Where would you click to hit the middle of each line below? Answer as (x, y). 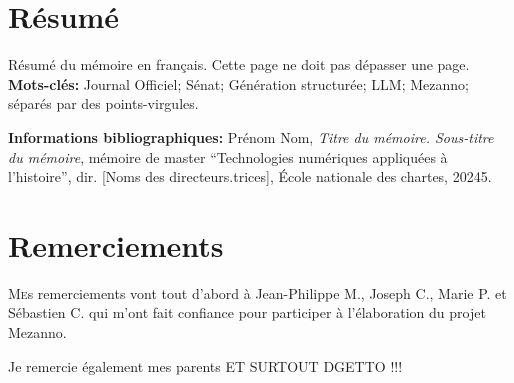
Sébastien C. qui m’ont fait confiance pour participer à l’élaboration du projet (247, 312)
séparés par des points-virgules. (103, 103)
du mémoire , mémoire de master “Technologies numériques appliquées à (228, 156)
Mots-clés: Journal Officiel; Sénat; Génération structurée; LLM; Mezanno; (238, 83)
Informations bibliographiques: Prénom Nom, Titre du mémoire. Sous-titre (251, 136)
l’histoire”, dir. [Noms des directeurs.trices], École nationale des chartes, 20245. (250, 176)
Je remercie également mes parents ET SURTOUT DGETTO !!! (205, 365)
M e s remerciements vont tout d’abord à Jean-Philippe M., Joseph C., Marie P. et (257, 292)
